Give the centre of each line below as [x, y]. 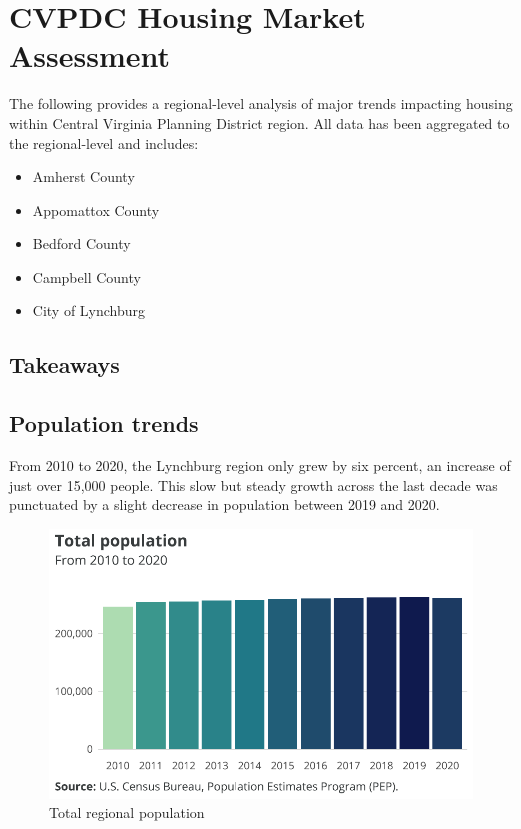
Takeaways [64, 364]
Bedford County [81, 243]
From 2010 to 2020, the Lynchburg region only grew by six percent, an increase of [260, 465]
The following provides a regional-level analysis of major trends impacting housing [261, 103]
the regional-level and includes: [104, 142]
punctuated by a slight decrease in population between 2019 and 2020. [224, 504]
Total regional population [127, 812]
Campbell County [86, 276]
